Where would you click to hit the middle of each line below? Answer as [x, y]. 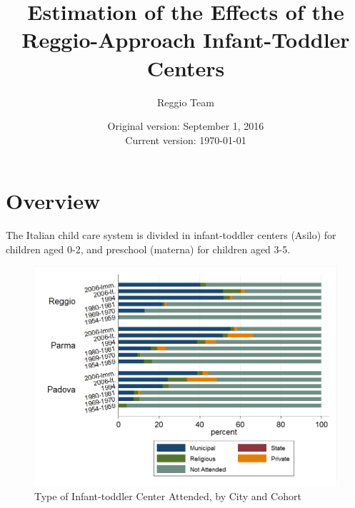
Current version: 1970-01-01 [186, 139]
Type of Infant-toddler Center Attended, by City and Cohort [168, 496]
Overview [53, 201]
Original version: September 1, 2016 [186, 126]
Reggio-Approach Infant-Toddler [186, 40]
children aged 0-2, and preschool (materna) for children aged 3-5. [148, 249]
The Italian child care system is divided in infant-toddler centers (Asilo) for [171, 235]
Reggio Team [186, 102]
